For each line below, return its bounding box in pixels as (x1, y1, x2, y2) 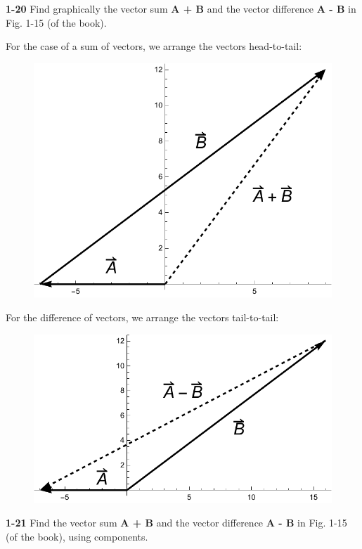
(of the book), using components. (6, 529, 148, 543)
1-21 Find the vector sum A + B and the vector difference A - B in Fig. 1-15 (6, 515, 347, 530)
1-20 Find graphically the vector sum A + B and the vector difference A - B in (6, 1, 356, 15)
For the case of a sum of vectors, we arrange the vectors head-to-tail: (6, 39, 302, 53)
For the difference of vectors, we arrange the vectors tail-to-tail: (6, 309, 279, 324)
